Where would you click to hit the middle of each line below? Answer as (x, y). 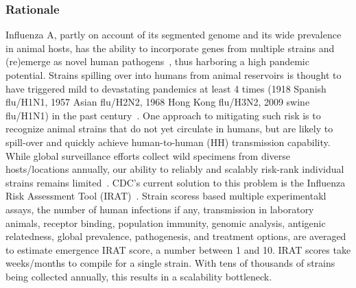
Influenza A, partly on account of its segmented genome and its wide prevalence (174, 35)
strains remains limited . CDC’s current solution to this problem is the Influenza (176, 182)
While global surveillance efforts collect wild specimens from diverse (148, 155)
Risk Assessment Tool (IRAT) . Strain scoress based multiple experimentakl (166, 196)
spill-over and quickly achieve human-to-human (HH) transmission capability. (168, 142)
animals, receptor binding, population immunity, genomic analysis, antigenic (166, 223)
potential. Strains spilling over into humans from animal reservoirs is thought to (174, 75)
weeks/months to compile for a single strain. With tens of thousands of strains (170, 263)
